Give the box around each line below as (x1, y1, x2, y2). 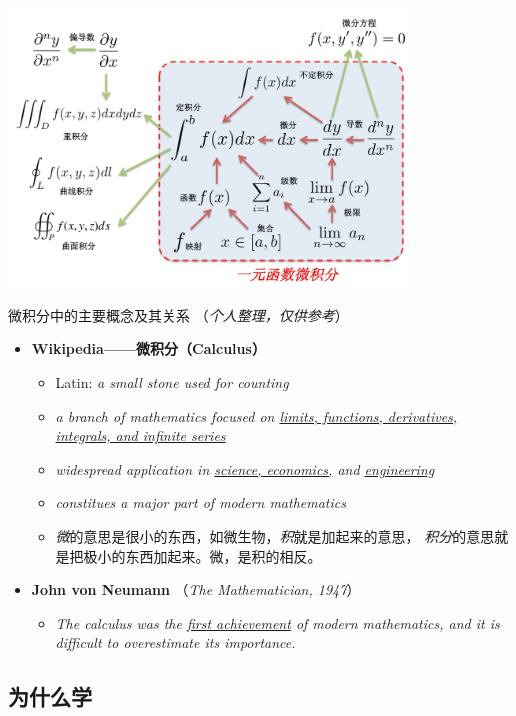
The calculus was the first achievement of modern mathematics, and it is (55, 612, 500, 633)
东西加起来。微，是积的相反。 (125, 545, 322, 566)
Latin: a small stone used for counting (55, 371, 289, 392)
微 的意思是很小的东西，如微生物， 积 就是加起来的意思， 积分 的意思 (55, 525, 495, 546)
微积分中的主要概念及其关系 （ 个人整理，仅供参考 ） (8, 304, 349, 325)
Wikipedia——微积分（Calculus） (31, 338, 266, 359)
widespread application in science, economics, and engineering (55, 458, 435, 479)
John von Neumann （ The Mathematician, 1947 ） (31, 579, 361, 600)
